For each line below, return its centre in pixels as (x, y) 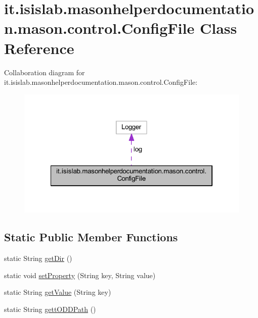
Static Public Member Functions (91, 237)
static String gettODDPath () (50, 309)
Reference (39, 48)
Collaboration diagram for (45, 72)
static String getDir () (38, 258)
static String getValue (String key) (58, 292)
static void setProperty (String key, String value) (80, 275)
